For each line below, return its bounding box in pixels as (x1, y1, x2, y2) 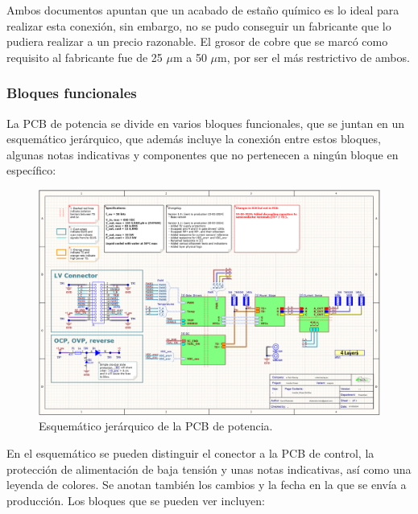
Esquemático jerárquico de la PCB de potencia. (39, 417, 273, 434)
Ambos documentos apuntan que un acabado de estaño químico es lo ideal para (6, 2, 399, 18)
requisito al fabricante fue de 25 (6, 48, 163, 65)
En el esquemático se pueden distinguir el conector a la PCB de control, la (6, 445, 375, 462)
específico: (6, 162, 56, 179)
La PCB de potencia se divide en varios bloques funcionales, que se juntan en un (6, 114, 405, 131)
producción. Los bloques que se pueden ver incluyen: (6, 491, 265, 508)
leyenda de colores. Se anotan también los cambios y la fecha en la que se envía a (6, 476, 407, 493)
